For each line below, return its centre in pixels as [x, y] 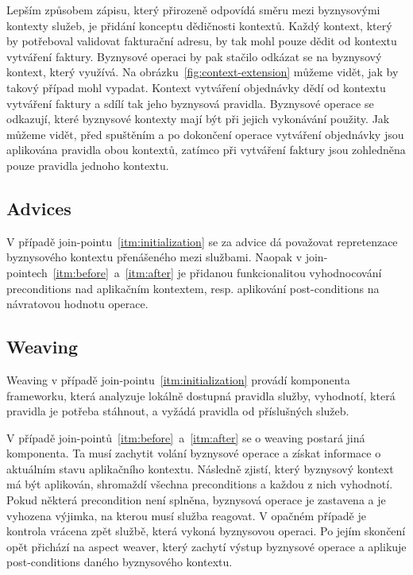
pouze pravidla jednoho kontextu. [88, 165]
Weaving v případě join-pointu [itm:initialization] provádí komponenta [178, 379]
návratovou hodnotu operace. [77, 304]
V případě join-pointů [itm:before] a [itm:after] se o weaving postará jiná [186, 437]
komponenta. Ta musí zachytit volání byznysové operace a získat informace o [194, 453]
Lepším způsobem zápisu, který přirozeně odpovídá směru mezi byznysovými [193, 10]
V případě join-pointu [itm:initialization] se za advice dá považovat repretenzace [202, 241]
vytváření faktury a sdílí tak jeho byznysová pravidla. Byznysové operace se [190, 103]
